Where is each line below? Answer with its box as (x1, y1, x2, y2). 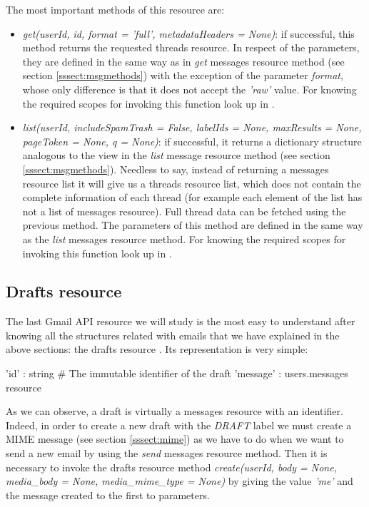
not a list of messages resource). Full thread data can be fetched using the (22, 203, 346, 218)
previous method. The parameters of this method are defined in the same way (22, 217, 363, 232)
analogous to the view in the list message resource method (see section (22, 148, 330, 163)
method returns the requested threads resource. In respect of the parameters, (22, 40, 360, 55)
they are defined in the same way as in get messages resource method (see (22, 53, 345, 68)
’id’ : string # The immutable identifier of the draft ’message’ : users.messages (6, 366, 348, 381)
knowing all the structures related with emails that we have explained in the (6, 327, 340, 342)
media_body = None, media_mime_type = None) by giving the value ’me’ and (6, 473, 353, 488)
